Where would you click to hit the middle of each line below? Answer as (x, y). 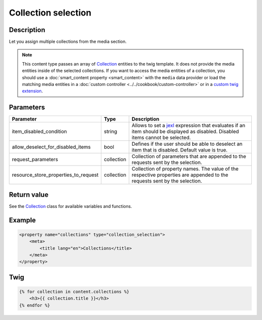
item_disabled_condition (40, 132)
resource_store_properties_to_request (55, 175)
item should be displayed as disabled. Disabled (185, 132)
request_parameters (35, 159)
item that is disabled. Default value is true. (180, 150)
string (110, 132)
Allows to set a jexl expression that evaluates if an (188, 125)
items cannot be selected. (161, 137)
